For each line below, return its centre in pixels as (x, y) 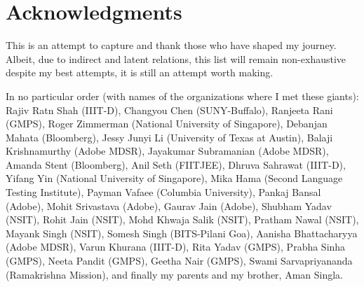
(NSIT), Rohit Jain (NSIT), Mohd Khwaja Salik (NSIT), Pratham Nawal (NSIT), (182, 219)
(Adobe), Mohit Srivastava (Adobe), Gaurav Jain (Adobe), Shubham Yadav (169, 205)
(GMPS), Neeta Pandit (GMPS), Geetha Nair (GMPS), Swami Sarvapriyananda (179, 261)
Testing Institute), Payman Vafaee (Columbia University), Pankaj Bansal (163, 192)
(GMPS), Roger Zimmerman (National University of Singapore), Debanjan (167, 124)
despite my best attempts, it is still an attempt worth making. (140, 72)
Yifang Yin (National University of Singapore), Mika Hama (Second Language (174, 178)
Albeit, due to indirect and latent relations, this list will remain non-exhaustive (176, 58)
